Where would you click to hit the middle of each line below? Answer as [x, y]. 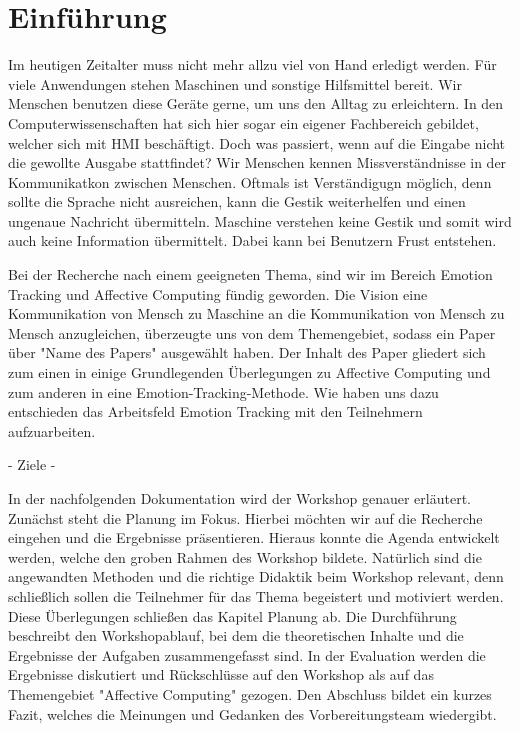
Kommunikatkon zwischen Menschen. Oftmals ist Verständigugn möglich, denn [250, 181]
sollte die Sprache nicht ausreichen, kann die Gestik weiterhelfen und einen [237, 201]
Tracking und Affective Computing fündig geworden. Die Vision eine [218, 293]
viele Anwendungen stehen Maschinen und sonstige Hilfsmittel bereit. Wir [235, 83]
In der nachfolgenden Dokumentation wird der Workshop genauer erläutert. [239, 498]
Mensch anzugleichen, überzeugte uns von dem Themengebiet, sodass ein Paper [252, 332]
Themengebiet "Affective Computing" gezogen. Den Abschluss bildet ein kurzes [250, 693]
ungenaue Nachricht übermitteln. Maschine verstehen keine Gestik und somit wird [260, 220]
